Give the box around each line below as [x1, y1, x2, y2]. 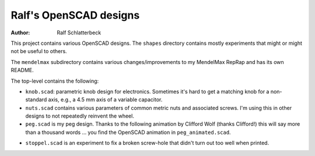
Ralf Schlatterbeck [57, 29, 101, 36]
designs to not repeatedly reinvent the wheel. [25, 112, 134, 119]
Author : [10, 29, 30, 36]
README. [10, 67, 34, 74]
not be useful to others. [10, 48, 67, 55]
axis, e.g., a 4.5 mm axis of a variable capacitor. [48, 96, 163, 103]
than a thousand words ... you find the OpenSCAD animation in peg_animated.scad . [25, 129, 231, 136]
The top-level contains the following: [10, 77, 99, 84]
